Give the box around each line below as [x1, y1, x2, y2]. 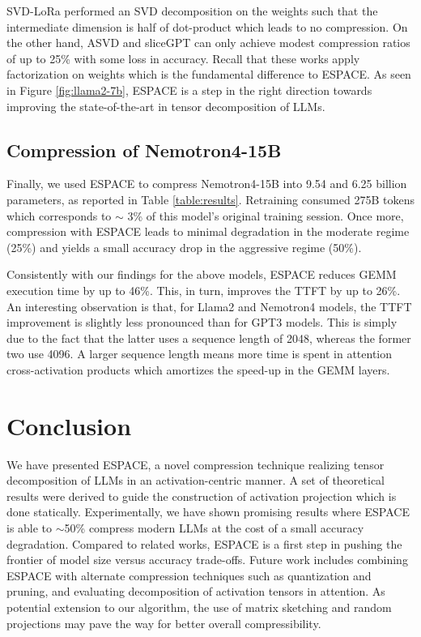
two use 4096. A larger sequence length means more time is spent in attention [6, 345, 393, 362]
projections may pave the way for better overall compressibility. [6, 614, 321, 631]
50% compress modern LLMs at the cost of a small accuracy [64, 519, 364, 536]
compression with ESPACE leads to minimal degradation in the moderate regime [6, 223, 410, 240]
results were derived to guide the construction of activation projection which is [6, 487, 397, 504]
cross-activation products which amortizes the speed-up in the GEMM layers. [6, 361, 390, 378]
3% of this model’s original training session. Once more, [127, 207, 404, 224]
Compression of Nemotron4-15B [6, 137, 282, 162]
